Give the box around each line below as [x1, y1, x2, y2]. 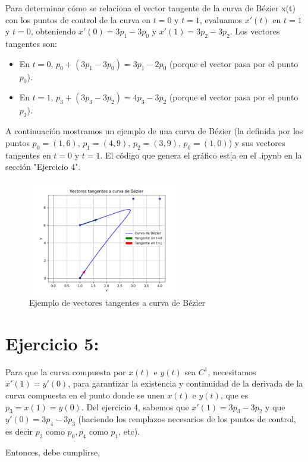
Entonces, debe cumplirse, [5, 446, 100, 458]
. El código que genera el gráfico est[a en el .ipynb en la [100, 148, 302, 161]
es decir [5, 425, 33, 438]
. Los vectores [230, 25, 280, 37]
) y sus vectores [228, 136, 285, 148]
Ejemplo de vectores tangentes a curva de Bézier [29, 296, 206, 309]
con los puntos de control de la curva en [5, 13, 151, 26]
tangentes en [5, 148, 51, 161]
